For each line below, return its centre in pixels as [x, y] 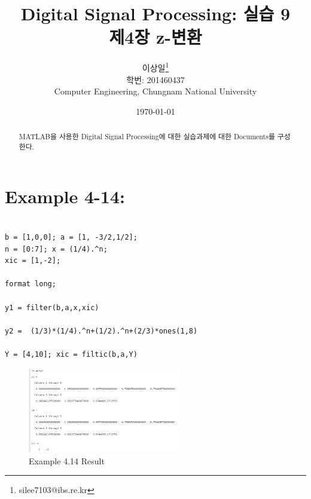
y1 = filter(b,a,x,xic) [52, 307]
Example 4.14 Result [67, 460]
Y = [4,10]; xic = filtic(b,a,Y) [71, 354]
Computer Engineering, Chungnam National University [155, 91]
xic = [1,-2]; [33, 261]
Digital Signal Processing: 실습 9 [155, 13]
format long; [31, 284]
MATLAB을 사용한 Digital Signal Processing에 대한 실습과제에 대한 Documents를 [147, 137]
